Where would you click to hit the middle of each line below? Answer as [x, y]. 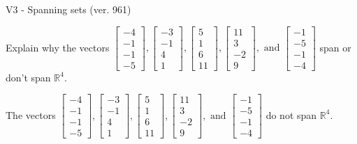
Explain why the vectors [58, 47]
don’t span [28, 77]
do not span [291, 114]
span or [335, 47]
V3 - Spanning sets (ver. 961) [68, 9]
